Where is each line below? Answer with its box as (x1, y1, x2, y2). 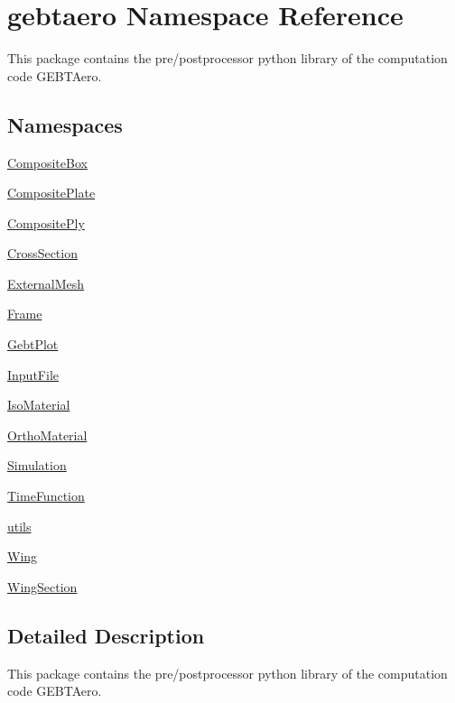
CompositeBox (7, 153, 88, 171)
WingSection (7, 577, 78, 596)
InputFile (7, 365, 59, 384)
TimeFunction (7, 486, 85, 505)
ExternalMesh (7, 273, 85, 292)
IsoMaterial (7, 395, 70, 414)
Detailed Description (7, 621, 205, 649)
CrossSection (7, 244, 78, 263)
